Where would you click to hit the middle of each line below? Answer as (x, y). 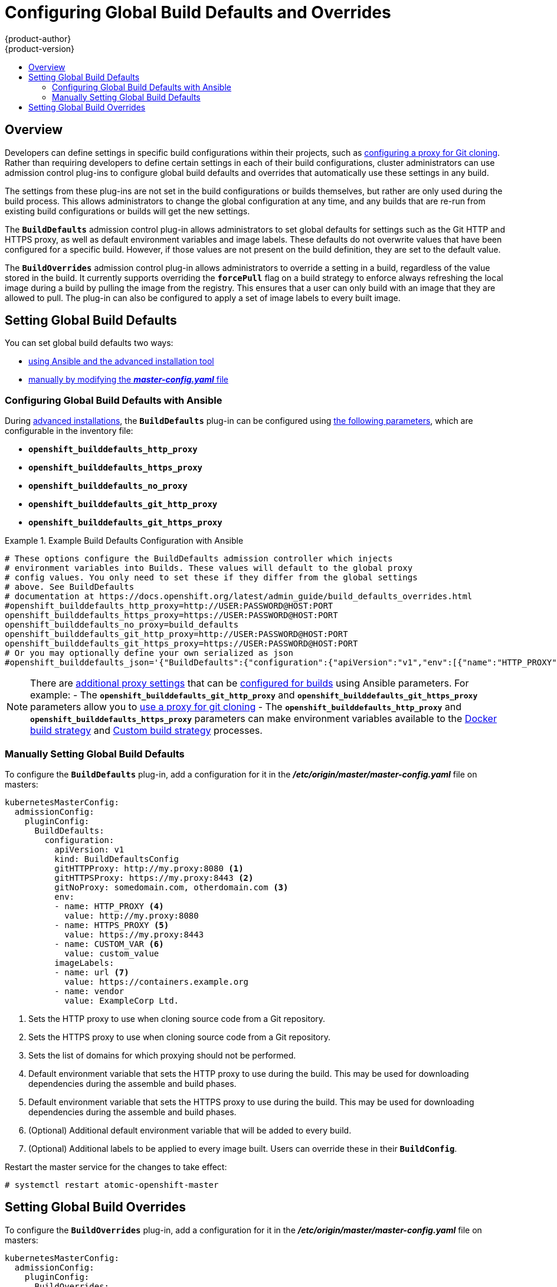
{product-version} (40, 48)
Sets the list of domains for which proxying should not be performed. (162, 1055)
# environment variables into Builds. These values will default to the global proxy (209, 568)
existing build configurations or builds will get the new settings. (127, 211)
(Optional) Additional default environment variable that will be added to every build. (190, 1130)
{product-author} (38, 38)
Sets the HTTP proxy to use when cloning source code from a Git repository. (177, 1018)
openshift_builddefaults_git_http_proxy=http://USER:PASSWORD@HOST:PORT (176, 634)
